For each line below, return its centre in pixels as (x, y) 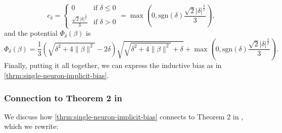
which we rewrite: (31, 126)
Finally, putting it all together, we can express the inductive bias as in (113, 65)
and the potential (31, 33)
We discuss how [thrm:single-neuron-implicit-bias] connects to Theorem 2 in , (124, 116)
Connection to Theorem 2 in (63, 97)
